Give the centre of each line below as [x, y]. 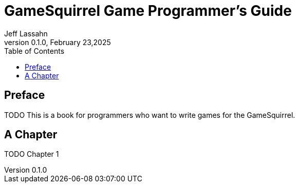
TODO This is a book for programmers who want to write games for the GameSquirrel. [150, 115]
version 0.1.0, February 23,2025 [58, 42]
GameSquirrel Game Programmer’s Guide [148, 11]
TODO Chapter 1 [32, 154]
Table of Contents [34, 51]
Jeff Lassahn [26, 33]
